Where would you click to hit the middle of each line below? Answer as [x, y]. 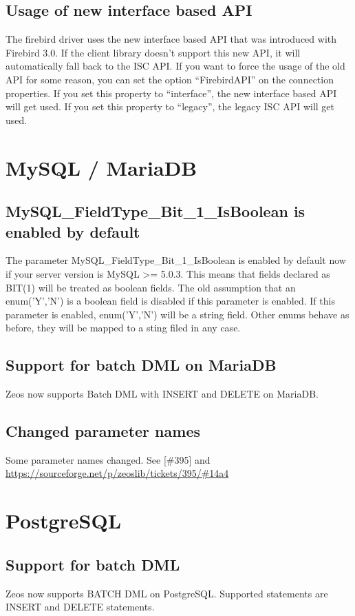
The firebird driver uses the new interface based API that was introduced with [171, 39]
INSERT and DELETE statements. [80, 607]
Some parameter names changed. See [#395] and [108, 459]
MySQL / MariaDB [101, 167]
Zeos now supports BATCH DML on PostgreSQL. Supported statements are [167, 593]
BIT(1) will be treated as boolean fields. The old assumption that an [151, 287]
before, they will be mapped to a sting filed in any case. [123, 328]
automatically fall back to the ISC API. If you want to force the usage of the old [175, 66]
